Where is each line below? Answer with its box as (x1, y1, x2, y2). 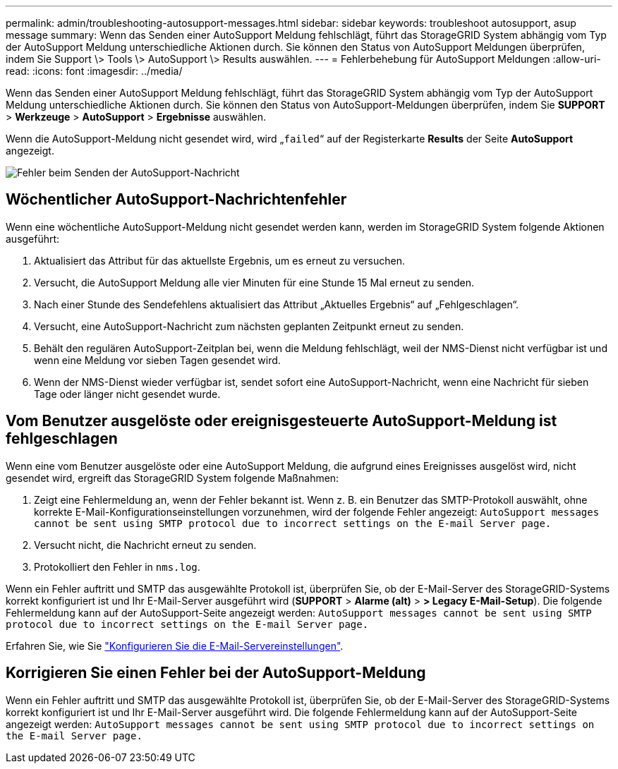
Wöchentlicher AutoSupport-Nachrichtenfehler (6, 190, 347, 209)
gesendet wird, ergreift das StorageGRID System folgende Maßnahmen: (6, 471, 339, 484)
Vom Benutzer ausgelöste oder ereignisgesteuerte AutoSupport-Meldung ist (6, 412, 557, 430)
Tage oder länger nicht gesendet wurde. (34, 387, 221, 400)
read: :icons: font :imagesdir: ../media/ (6, 65, 183, 77)
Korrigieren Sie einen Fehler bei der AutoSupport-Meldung (6, 664, 426, 682)
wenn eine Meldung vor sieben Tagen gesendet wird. (34, 353, 281, 366)
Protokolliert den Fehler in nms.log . (34, 560, 200, 573)
